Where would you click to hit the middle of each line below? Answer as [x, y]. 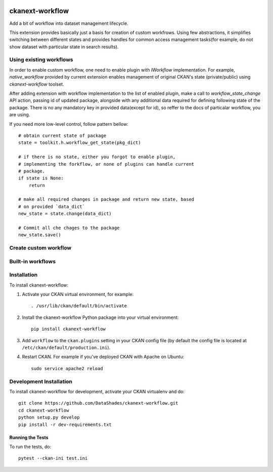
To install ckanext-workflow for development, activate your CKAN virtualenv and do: [97, 391]
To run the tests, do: [30, 447]
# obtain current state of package [62, 135]
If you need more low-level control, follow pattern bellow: [69, 124]
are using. [20, 115]
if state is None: [41, 178]
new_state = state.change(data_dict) [65, 214]
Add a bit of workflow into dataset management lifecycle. [69, 23]
